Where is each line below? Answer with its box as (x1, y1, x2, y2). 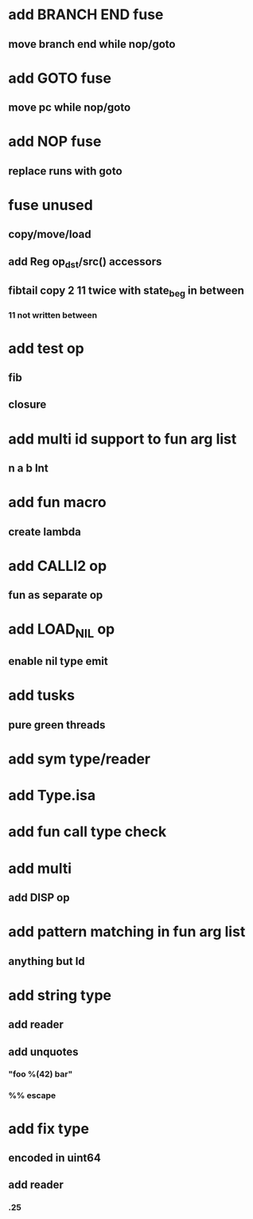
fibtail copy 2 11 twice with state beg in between (8, 284, 245, 299)
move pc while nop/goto (8, 101, 131, 115)
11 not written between (8, 310, 98, 321)
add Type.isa (8, 787, 96, 805)
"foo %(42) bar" (8, 1069, 73, 1080)
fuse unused (8, 196, 93, 214)
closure (8, 398, 47, 412)
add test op (8, 339, 85, 357)
